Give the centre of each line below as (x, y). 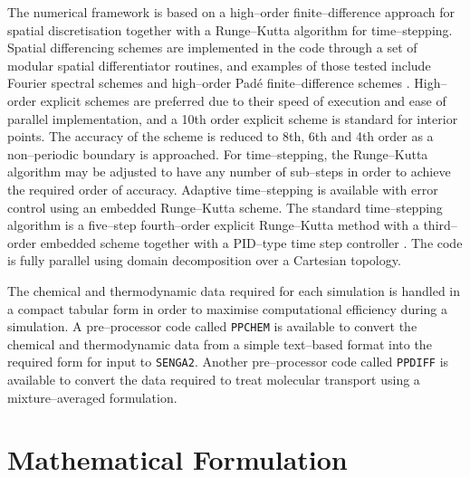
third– (440, 225)
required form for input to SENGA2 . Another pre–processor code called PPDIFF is (228, 362)
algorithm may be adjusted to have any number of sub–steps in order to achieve (229, 172)
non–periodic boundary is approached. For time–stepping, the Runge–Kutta (218, 153)
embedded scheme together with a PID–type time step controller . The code (251, 242)
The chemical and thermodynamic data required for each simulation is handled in (234, 290)
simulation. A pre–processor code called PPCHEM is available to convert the (212, 326)
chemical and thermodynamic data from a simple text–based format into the (220, 343)
